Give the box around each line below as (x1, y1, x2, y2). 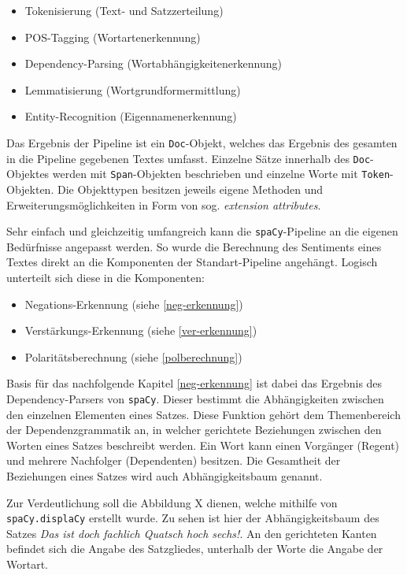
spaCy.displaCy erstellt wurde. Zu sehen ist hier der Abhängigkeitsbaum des (6, 510, 379, 526)
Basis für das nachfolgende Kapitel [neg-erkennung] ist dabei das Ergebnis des (6, 375, 383, 391)
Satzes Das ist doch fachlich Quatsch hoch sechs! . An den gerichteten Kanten (6, 525, 377, 541)
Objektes (6, 165, 50, 182)
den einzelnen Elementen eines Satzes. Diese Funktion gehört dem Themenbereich (6, 406, 401, 422)
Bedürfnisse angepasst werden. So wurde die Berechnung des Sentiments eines (6, 238, 382, 254)
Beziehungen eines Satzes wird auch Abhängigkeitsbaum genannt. (6, 467, 323, 484)
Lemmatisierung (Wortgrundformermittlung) (24, 81, 241, 98)
